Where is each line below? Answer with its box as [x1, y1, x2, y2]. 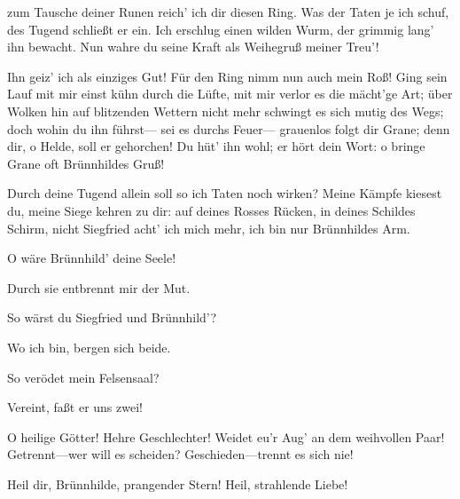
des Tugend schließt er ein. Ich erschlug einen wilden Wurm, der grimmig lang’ [7, 20, 434, 38]
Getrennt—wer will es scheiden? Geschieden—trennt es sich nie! [7, 445, 354, 463]
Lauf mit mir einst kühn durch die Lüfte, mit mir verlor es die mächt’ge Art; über [7, 84, 453, 103]
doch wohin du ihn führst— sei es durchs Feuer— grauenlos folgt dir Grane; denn [7, 119, 450, 138]
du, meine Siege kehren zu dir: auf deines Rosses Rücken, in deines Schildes [7, 201, 416, 219]
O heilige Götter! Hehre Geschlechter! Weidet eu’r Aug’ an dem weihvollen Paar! [7, 427, 445, 446]
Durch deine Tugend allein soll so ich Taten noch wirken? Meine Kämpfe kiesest [7, 184, 442, 202]
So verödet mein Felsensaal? [7, 368, 160, 386]
